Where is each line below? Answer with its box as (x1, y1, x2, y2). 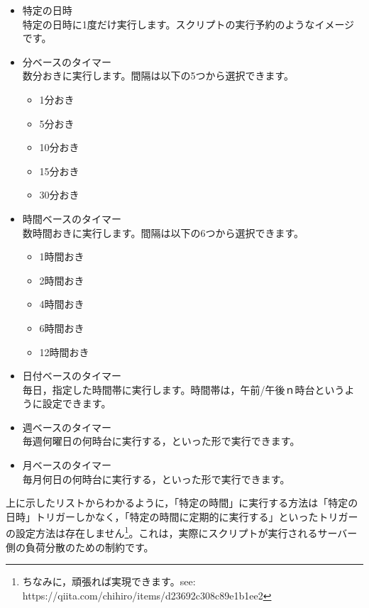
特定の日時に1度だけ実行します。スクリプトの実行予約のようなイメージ (22, 16, 355, 31)
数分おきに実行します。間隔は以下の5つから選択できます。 (22, 68, 294, 83)
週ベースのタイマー (22, 419, 112, 434)
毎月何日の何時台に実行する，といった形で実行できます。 (22, 471, 290, 486)
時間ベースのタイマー (22, 211, 122, 226)
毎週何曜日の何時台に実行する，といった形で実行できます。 (22, 433, 300, 448)
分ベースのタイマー (22, 54, 112, 69)
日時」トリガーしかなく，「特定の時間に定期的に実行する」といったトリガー (6, 509, 358, 524)
